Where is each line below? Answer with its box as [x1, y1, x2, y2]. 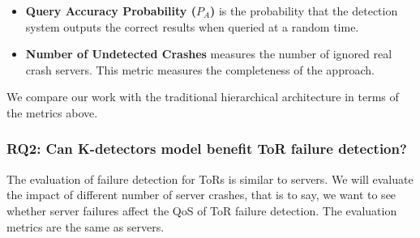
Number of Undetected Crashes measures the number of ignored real [25, 45, 392, 62]
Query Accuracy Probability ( [25, 2, 196, 19]
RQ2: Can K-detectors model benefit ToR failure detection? [6, 138, 407, 159]
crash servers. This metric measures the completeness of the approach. [25, 61, 375, 78]
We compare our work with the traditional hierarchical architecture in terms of [6, 88, 399, 105]
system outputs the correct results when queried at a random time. [25, 18, 359, 35]
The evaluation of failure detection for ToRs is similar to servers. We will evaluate [6, 170, 414, 187]
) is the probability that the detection [210, 2, 398, 19]
